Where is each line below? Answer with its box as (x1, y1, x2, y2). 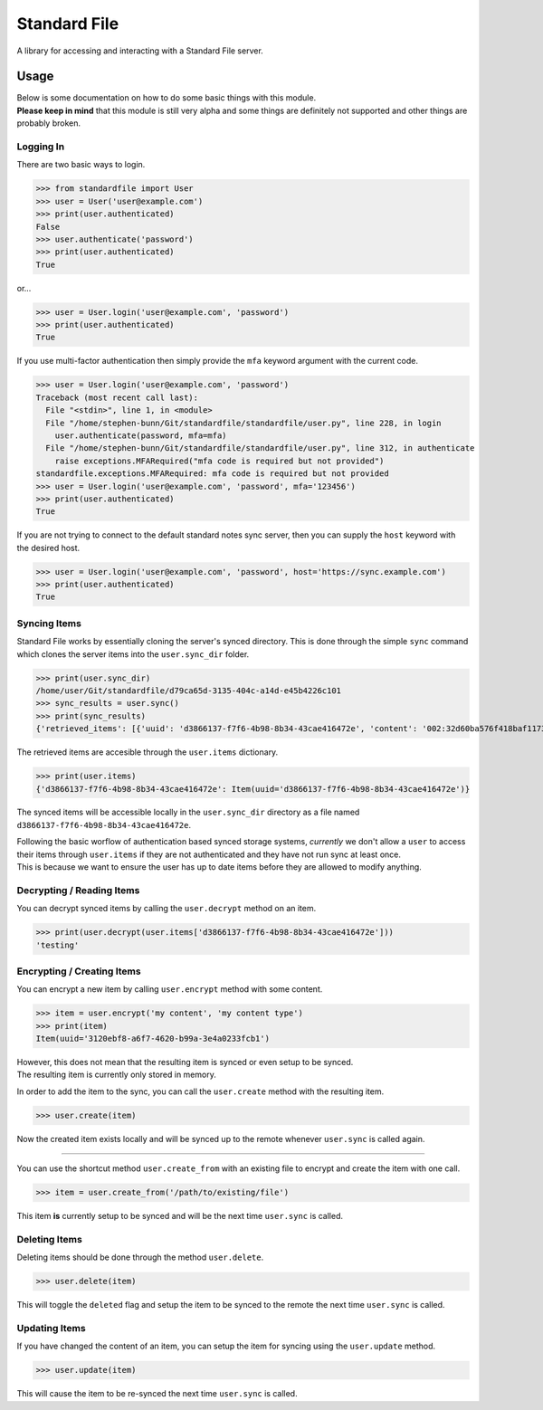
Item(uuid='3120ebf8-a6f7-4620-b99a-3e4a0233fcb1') (35, 1034, 271, 1044)
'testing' (35, 939, 80, 950)
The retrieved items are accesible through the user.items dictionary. (16, 747, 279, 757)
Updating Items (16, 1322, 86, 1335)
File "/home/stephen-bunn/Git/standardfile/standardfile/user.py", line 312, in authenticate (45, 443, 475, 453)
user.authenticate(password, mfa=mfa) (54, 430, 227, 441)
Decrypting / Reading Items (16, 883, 140, 896)
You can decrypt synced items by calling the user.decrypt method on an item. (16, 903, 317, 914)
